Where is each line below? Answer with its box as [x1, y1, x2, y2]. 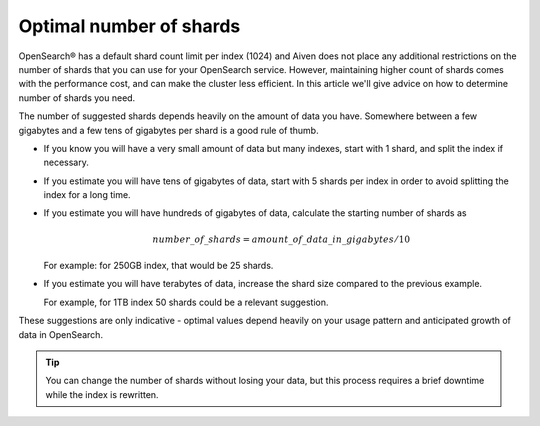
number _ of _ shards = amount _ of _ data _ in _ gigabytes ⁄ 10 [152, 233, 410, 245]
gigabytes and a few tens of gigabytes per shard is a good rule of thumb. [18, 124, 319, 136]
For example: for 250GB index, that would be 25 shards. [43, 260, 274, 272]
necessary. [43, 156, 90, 169]
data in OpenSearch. [18, 328, 104, 340]
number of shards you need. [18, 91, 136, 104]
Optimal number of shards [18, 15, 241, 37]
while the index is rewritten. [45, 388, 159, 400]
